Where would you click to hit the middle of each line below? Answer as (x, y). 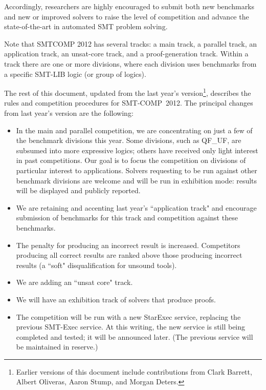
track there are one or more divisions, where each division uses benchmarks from (130, 63)
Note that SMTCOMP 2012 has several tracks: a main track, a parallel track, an (131, 43)
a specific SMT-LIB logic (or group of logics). (75, 74)
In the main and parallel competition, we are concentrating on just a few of (134, 130)
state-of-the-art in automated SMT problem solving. (86, 26)
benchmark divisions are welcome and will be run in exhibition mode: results (137, 180)
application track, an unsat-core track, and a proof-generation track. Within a (126, 54)
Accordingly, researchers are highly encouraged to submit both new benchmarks (129, 6)
